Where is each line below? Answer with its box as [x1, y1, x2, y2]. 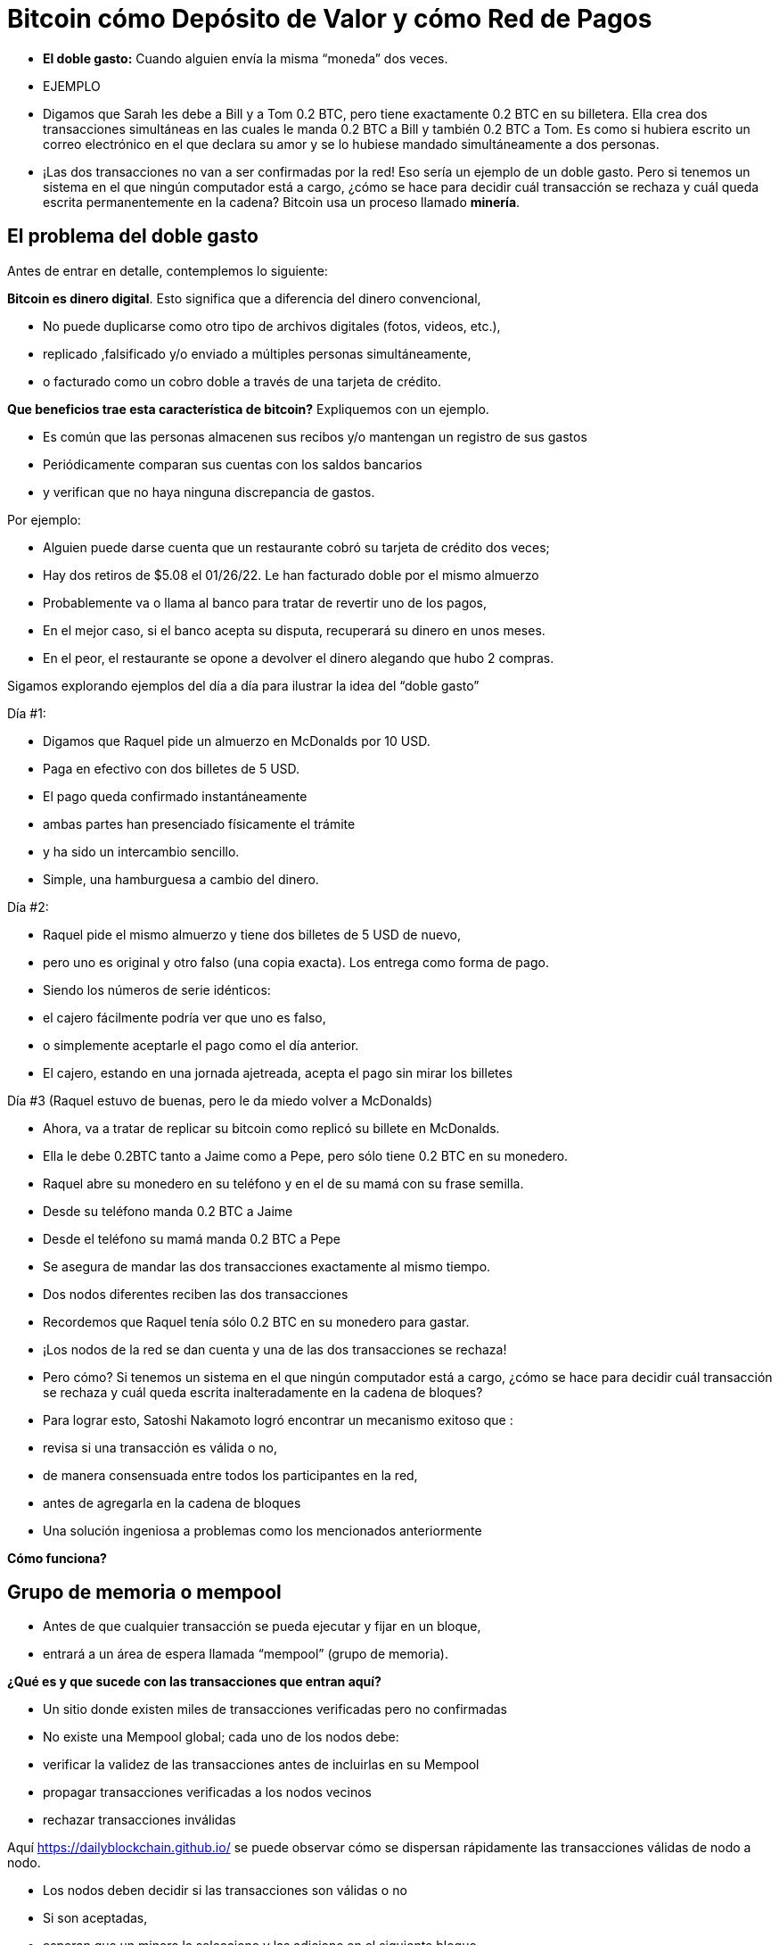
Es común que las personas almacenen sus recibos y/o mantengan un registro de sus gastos [43, 428, 587, 444]
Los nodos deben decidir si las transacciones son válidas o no [43, 1883, 407, 1899]
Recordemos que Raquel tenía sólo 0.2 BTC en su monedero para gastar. [43, 1313, 470, 1329]
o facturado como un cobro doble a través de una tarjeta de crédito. [43, 373, 442, 389]
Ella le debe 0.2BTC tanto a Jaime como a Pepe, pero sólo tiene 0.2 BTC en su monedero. [43, 1147, 569, 1163]
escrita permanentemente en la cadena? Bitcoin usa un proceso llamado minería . [43, 194, 521, 210]
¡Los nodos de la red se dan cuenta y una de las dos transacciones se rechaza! [43, 1341, 507, 1357]
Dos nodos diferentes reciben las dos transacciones [43, 1286, 348, 1302]
